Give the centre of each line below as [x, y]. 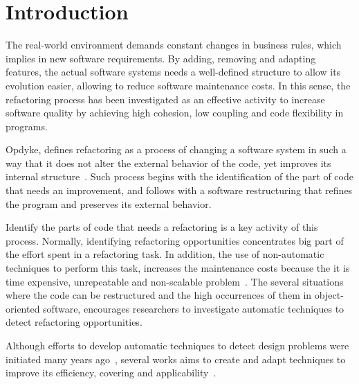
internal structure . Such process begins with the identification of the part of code [179, 176]
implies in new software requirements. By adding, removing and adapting [161, 58]
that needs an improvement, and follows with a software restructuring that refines [179, 190]
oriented [23, 308]
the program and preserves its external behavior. [109, 203]
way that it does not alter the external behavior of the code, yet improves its [168, 163]
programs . [27, 126]
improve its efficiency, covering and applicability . [111, 373]
